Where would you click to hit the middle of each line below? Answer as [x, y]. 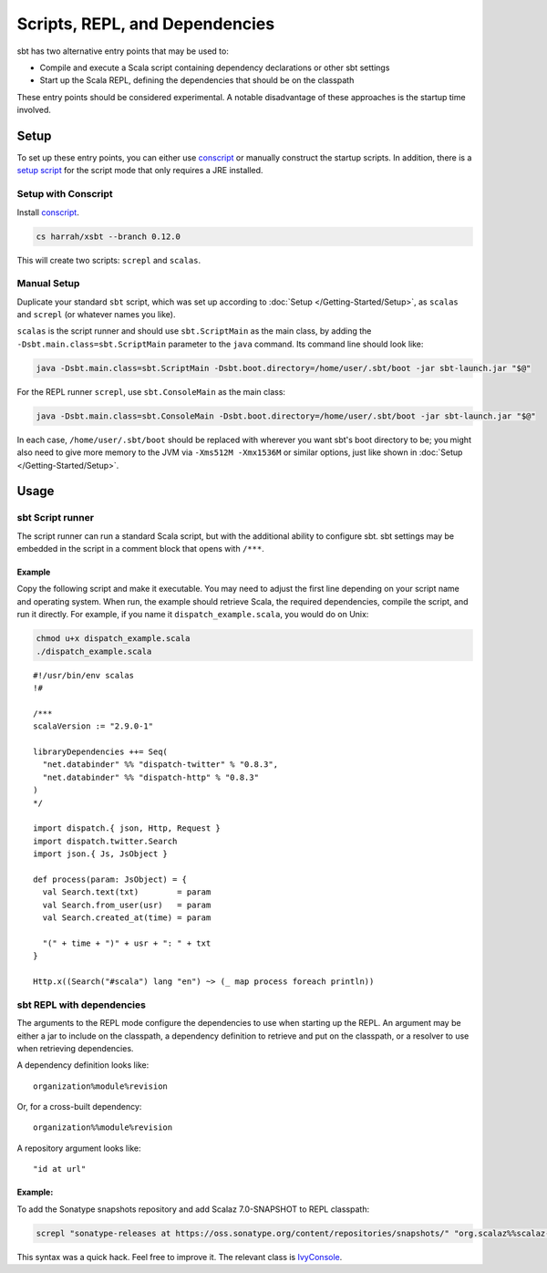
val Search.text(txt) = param [127, 892]
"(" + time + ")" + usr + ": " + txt [127, 943]
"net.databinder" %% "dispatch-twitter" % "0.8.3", [160, 765]
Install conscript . [48, 212]
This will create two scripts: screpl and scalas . [109, 260]
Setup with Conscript [65, 194]
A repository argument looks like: [79, 1148]
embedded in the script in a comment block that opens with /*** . [140, 549]
